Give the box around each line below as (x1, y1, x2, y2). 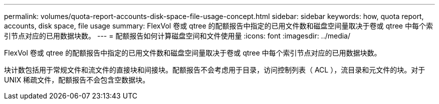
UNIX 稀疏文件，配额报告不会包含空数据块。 (4, 75, 150, 84)
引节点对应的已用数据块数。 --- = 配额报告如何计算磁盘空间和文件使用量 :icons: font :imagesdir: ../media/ (4, 31, 351, 40)
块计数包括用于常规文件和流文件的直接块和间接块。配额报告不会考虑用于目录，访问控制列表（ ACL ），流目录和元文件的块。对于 (4, 65, 425, 74)
